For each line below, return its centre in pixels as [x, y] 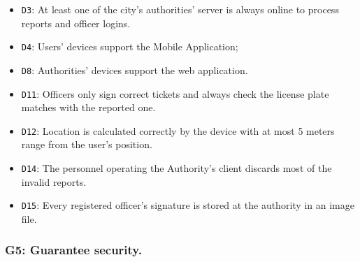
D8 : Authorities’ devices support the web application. [135, 70]
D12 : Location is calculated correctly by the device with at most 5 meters [178, 130]
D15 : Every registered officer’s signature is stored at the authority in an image [188, 205]
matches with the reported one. [88, 107]
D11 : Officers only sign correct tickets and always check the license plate [175, 93]
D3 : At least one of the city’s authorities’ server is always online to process [180, 9]
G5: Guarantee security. [73, 250]
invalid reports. [54, 181]
